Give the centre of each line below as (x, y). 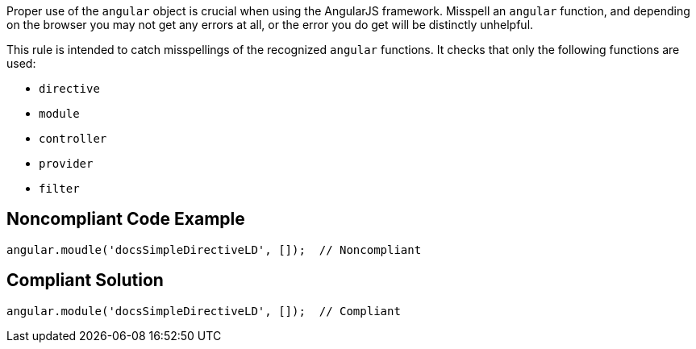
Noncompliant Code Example (126, 219)
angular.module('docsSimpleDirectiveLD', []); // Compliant (204, 311)
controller (73, 139)
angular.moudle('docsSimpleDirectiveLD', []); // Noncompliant (214, 249)
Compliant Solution (85, 280)
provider (66, 164)
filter (59, 189)
